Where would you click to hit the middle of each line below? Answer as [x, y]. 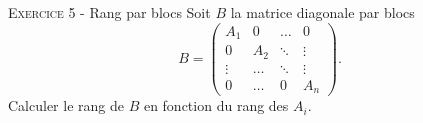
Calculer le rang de [66, 105]
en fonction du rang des [216, 105]
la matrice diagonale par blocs [322, 12]
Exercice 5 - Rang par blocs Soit [109, 12]
